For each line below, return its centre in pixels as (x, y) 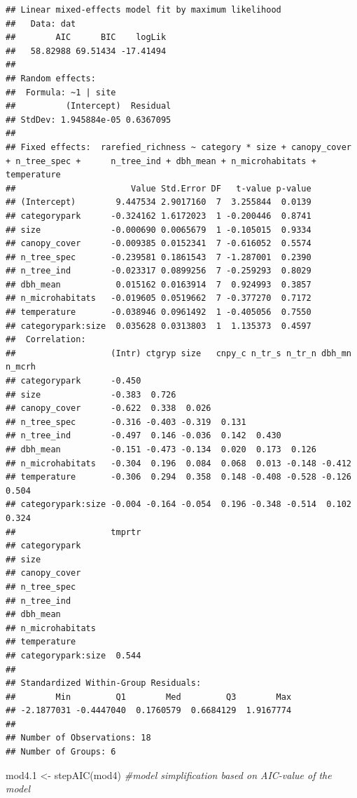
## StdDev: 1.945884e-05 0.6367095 (89, 120)
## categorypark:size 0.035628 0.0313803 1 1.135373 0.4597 (159, 326)
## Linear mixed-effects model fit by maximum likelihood (143, 10)
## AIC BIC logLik (86, 38)
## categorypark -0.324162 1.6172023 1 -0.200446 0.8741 (159, 216)
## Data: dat (41, 23)
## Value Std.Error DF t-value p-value (159, 188)
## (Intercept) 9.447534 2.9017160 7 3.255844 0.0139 (159, 202)
